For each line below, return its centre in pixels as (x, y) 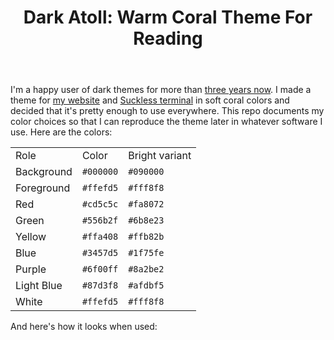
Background (44, 172)
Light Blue (39, 286)
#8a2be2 (146, 269)
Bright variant (160, 156)
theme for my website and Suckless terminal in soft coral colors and (150, 100)
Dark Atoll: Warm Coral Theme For (168, 17)
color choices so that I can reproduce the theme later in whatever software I (166, 122)
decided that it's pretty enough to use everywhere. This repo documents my (167, 111)
